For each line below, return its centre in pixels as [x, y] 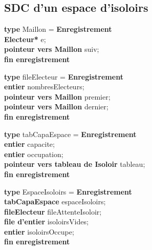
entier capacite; [29, 144]
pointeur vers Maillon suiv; [52, 49]
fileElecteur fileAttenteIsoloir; [53, 211]
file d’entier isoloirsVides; [46, 222]
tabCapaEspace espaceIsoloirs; [55, 201]
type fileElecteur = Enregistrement [64, 76]
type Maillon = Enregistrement [58, 29]
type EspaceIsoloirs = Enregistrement [68, 191]
